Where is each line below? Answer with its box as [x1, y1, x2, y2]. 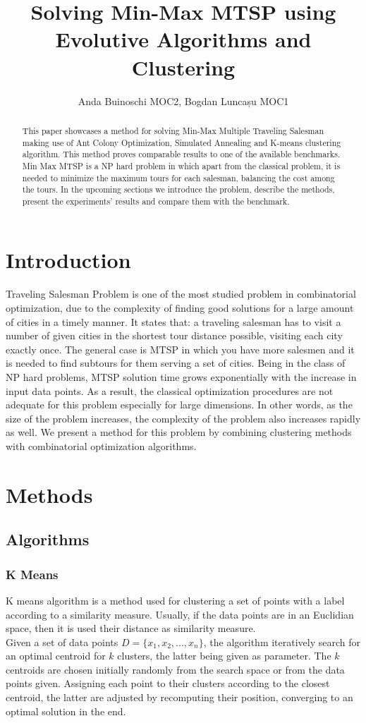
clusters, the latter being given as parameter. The [117, 648, 331, 663]
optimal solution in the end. [6, 703, 126, 718]
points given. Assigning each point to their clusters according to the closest [6, 676, 330, 691]
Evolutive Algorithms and [55, 25, 312, 54]
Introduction [6, 245, 131, 274]
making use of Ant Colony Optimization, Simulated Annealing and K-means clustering [22, 136, 341, 148]
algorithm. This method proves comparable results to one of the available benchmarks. [22, 148, 341, 160]
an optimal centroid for [6, 648, 106, 663]
